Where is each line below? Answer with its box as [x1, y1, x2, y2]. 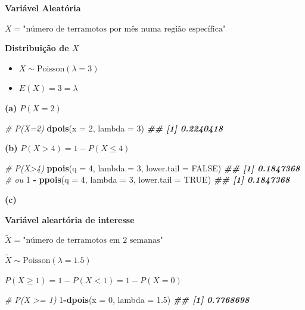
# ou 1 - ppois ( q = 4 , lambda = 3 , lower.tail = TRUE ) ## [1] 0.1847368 [5, 173, 290, 186]
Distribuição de [5, 42, 69, 54]
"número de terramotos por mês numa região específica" [23, 24, 226, 33]
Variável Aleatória [5, 2, 81, 14]
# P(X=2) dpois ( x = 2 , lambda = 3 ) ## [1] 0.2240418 [5, 121, 223, 134]
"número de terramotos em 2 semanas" [23, 236, 163, 245]
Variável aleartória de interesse [5, 213, 135, 226]
